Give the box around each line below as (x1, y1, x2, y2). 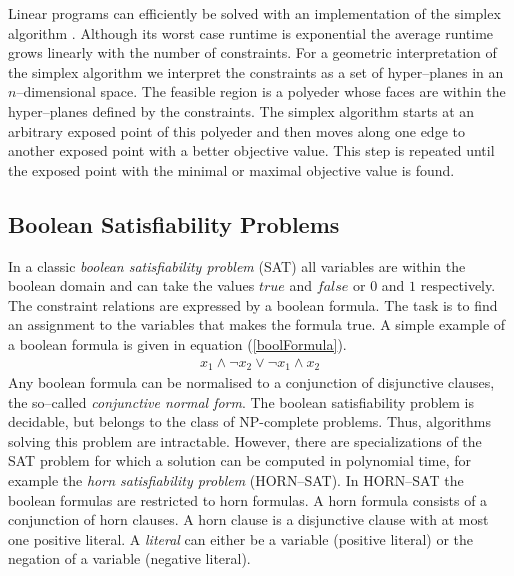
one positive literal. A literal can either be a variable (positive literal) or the (8, 528, 473, 549)
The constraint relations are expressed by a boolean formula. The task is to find (8, 294, 498, 315)
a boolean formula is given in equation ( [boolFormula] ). (8, 333, 347, 354)
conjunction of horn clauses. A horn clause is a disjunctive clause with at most (8, 509, 489, 530)
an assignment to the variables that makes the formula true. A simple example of (8, 314, 506, 335)
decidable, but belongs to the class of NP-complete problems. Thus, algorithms (8, 411, 491, 432)
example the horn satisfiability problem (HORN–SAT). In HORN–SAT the (8, 469, 464, 490)
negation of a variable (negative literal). (8, 548, 251, 569)
